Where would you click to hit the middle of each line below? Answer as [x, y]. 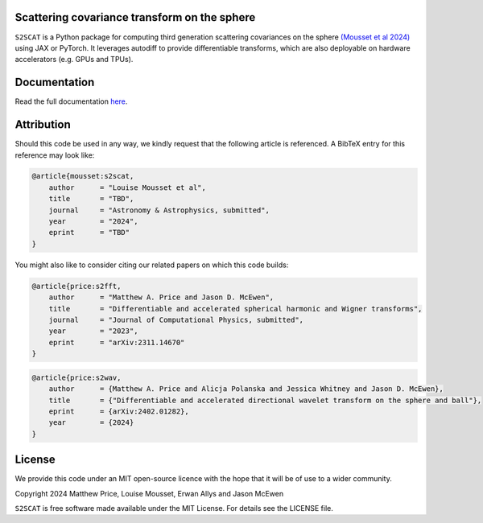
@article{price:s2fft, [76, 286]
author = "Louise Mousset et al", [128, 187]
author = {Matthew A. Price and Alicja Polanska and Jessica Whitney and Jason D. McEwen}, [246, 389]
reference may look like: [55, 155]
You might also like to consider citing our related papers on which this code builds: [152, 265]
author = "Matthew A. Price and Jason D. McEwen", [161, 297]
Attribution [43, 125]
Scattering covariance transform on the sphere [135, 17]
